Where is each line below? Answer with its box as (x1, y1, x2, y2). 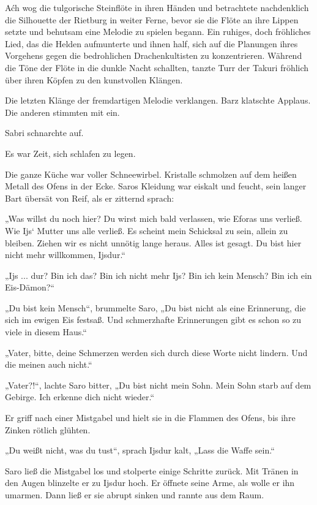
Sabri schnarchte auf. (5, 126, 84, 139)
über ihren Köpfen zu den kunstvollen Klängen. (5, 73, 183, 86)
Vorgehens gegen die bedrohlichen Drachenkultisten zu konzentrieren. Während (5, 49, 302, 62)
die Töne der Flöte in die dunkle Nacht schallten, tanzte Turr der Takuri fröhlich (5, 61, 309, 74)
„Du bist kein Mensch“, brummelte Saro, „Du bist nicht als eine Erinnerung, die (5, 301, 306, 314)
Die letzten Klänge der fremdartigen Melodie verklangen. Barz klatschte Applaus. (5, 94, 311, 107)
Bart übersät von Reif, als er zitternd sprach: (5, 191, 174, 204)
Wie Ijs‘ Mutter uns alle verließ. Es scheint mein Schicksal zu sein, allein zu (5, 224, 288, 237)
